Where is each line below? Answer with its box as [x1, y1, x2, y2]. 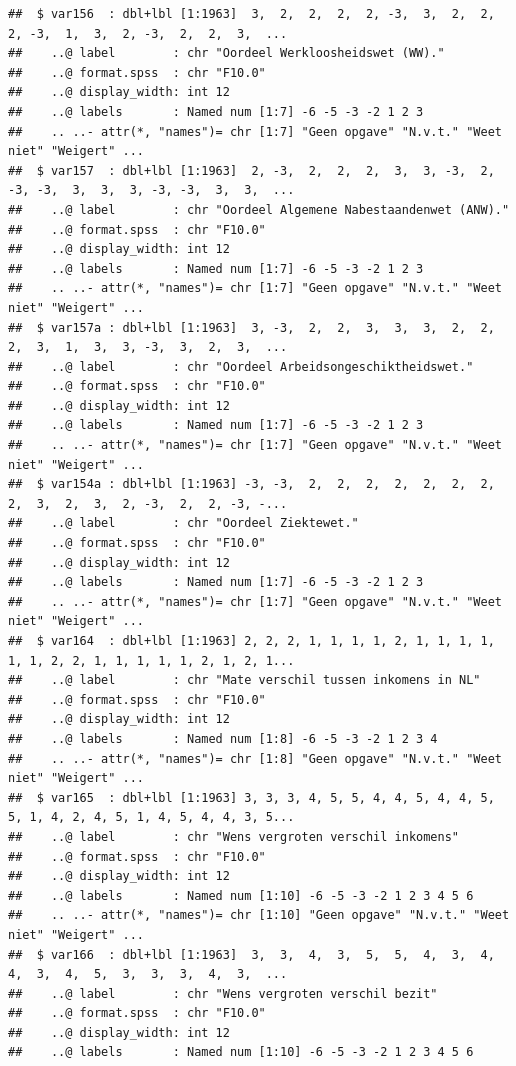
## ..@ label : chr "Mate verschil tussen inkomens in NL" [8, 673, 481, 688]
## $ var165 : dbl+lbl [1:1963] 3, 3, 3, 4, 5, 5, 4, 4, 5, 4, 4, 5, [8, 790, 495, 805]
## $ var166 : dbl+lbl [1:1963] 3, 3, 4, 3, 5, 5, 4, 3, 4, [8, 947, 495, 962]
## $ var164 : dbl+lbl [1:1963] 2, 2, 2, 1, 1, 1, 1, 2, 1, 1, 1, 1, [8, 634, 495, 648]
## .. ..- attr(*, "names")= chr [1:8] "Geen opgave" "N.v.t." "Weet [8, 751, 502, 766]
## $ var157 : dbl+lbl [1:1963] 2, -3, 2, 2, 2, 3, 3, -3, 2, [8, 163, 495, 178]
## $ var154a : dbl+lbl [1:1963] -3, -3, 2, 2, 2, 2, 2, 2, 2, [8, 477, 495, 492]
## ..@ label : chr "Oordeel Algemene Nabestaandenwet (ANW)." [8, 202, 510, 217]
